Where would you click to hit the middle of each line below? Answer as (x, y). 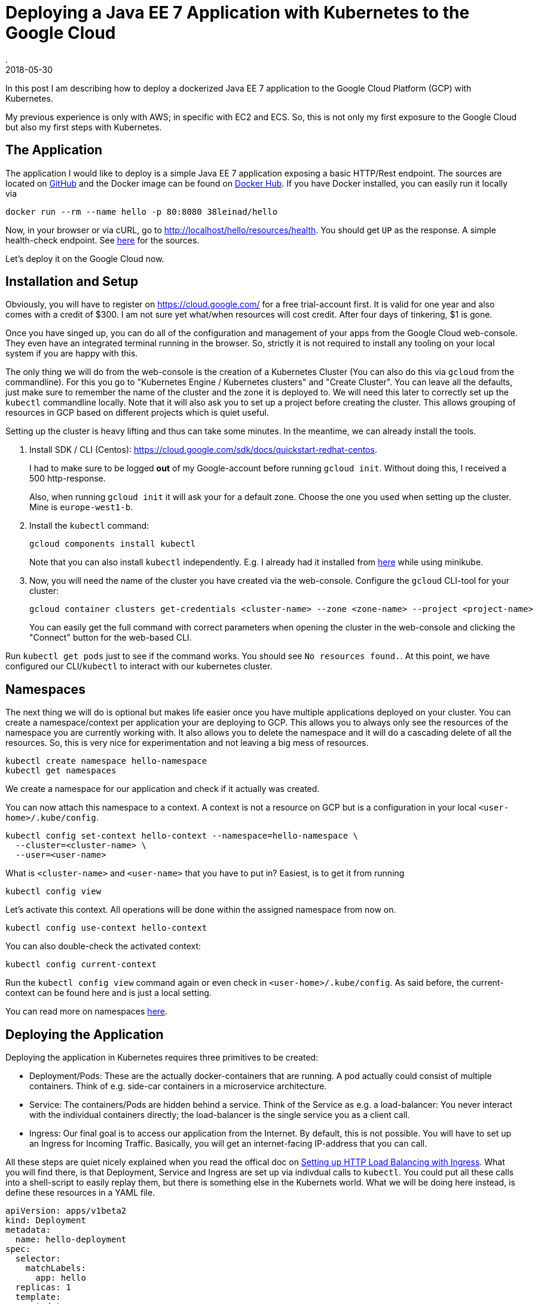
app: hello (61, 1278)
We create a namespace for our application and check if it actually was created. (163, 789)
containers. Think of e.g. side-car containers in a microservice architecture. (178, 1086)
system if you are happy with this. (72, 354)
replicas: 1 (43, 1288)
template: (38, 1297)
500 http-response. (68, 479)
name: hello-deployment (71, 1240)
